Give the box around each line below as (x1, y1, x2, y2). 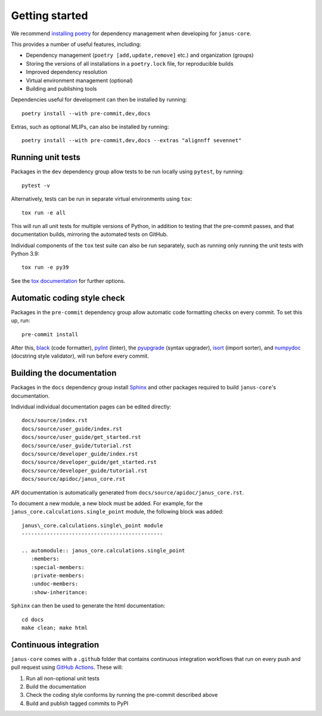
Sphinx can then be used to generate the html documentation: (11, 602, 166, 609)
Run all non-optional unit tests (26, 675, 100, 682)
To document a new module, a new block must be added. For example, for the (11, 499, 203, 507)
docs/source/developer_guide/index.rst (21, 450, 138, 457)
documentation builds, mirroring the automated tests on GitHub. (11, 231, 168, 238)
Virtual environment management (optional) (26, 76, 134, 84)
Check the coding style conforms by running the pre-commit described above (26, 692, 218, 699)
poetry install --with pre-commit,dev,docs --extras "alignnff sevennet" (21, 137, 242, 144)
